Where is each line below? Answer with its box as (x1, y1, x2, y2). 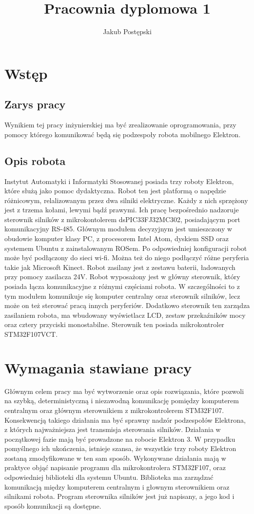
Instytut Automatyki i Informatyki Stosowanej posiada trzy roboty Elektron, (4, 176, 234, 186)
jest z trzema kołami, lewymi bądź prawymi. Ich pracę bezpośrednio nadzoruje (4, 205, 239, 215)
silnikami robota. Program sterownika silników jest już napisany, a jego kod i (4, 491, 234, 501)
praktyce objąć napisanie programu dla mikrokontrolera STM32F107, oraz (4, 462, 226, 473)
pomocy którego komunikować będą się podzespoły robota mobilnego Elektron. (4, 129, 241, 139)
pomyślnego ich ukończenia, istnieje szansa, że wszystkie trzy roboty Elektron (4, 443, 236, 453)
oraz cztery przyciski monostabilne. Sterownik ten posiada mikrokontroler (4, 319, 224, 329)
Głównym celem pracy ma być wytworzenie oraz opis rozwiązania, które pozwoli (4, 386, 244, 396)
